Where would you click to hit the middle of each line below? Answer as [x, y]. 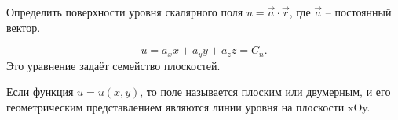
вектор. [24, 27]
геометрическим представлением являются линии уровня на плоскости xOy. [188, 106]
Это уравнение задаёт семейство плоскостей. [113, 65]
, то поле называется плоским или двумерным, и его [265, 92]
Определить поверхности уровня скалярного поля [125, 12]
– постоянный [358, 12]
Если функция [40, 92]
